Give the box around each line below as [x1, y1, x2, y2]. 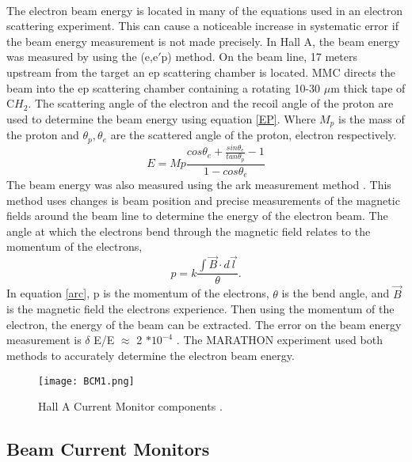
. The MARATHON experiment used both [176, 331, 383, 348]
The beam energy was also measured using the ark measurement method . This [6, 176, 391, 193]
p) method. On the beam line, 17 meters [161, 48, 357, 65]
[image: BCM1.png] [38, 375, 135, 387]
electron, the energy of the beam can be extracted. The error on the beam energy [6, 316, 402, 332]
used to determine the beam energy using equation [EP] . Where [6, 110, 316, 127]
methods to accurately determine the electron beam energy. [6, 346, 295, 363]
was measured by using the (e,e [6, 48, 158, 65]
